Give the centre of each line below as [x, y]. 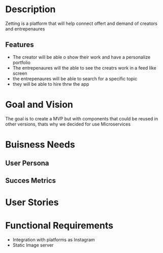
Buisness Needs [40, 145]
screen [20, 73]
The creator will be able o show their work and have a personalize [81, 57]
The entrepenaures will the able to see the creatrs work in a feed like [84, 68]
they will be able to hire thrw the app [51, 84]
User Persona [27, 163]
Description [30, 9]
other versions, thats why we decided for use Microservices [68, 124]
